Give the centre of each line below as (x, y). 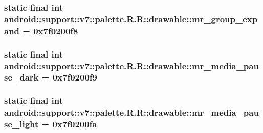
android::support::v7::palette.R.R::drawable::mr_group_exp (131, 19)
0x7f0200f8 (56, 30)
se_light (21, 124)
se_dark (21, 77)
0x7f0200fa (75, 124)
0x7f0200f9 (75, 77)
